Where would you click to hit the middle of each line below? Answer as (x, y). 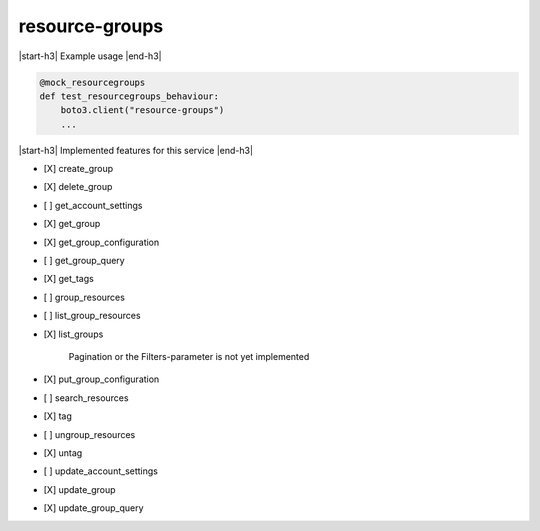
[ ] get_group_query (84, 261)
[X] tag (57, 416)
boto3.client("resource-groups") (142, 110)
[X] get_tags (68, 279)
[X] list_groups (73, 334)
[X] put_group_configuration (101, 379)
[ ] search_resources (86, 397)
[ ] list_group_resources (92, 316)
